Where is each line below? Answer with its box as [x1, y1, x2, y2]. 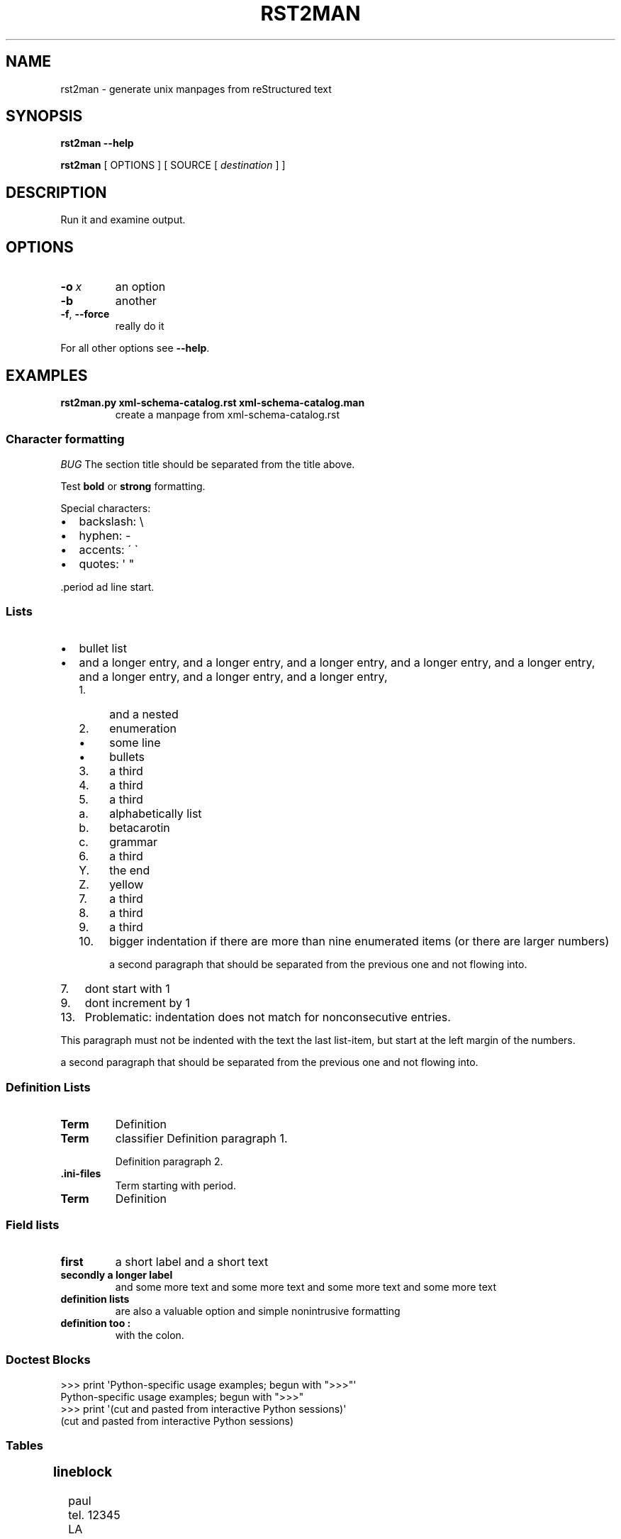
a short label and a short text [115, 1254, 269, 1269]
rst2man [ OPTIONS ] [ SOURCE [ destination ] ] [60, 159, 286, 172]
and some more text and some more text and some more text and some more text [115, 1280, 497, 1293]
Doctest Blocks [6, 1352, 91, 1367]
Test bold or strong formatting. [60, 479, 206, 492]
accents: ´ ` [79, 542, 139, 557]
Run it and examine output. [60, 213, 186, 226]
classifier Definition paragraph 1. [115, 1131, 288, 1146]
